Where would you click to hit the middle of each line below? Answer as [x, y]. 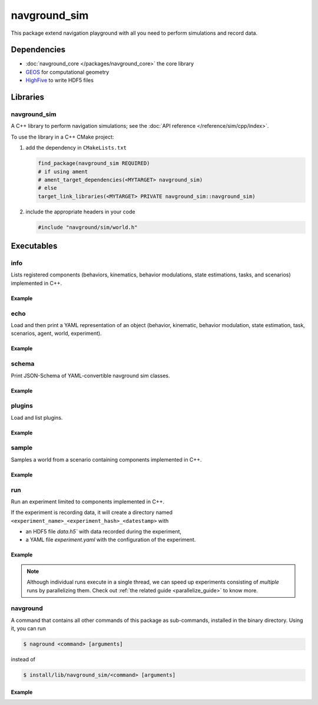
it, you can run [29, 628]
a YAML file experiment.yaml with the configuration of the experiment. [111, 540]
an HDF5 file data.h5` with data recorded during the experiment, [104, 532]
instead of [23, 660]
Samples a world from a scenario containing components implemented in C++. [106, 459]
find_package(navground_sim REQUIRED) [94, 163]
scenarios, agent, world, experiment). [57, 334]
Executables [34, 246]
